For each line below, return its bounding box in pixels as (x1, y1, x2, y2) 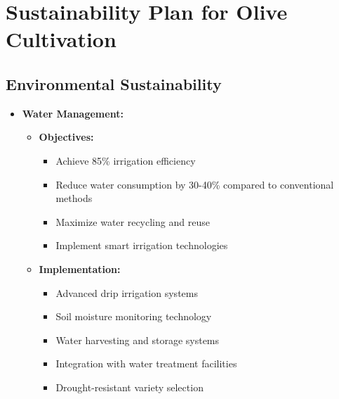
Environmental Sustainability (6, 72, 222, 94)
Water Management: (22, 106, 124, 120)
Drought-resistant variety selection (55, 379, 204, 394)
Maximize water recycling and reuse (55, 214, 210, 229)
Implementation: (39, 261, 121, 276)
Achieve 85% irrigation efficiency (55, 153, 196, 167)
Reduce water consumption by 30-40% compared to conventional (55, 177, 334, 191)
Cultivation (6, 25, 117, 53)
